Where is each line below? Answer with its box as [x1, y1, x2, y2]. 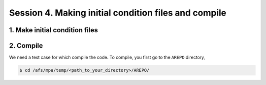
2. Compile [9, 42, 43, 50]
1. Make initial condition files [9, 26, 98, 34]
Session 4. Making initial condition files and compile [9, 7, 227, 18]
